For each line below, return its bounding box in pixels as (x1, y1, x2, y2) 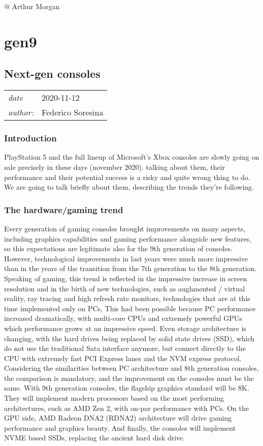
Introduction (4, 132, 57, 144)
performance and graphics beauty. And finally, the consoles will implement (4, 422, 236, 433)
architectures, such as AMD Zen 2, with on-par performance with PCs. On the (4, 402, 249, 413)
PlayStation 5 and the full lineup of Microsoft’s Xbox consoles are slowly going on (4, 152, 259, 162)
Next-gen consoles (4, 66, 101, 81)
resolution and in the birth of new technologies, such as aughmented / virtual (4, 283, 245, 293)
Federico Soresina (42, 106, 104, 118)
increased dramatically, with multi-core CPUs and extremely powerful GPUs (4, 313, 242, 323)
